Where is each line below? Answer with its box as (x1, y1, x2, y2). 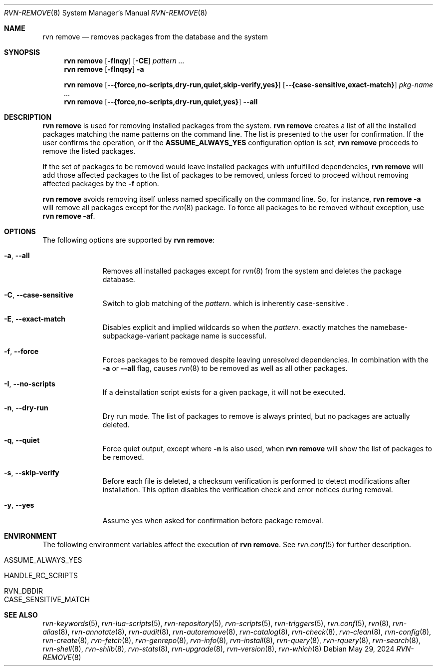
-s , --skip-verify (4, 468, 59, 477)
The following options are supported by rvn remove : (42, 236, 215, 244)
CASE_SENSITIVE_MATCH (4, 595, 90, 604)
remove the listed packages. (42, 147, 136, 155)
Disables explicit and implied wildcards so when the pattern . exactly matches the (102, 323, 369, 332)
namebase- (370, 323, 408, 332)
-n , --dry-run (4, 403, 48, 412)
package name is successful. (171, 332, 266, 340)
